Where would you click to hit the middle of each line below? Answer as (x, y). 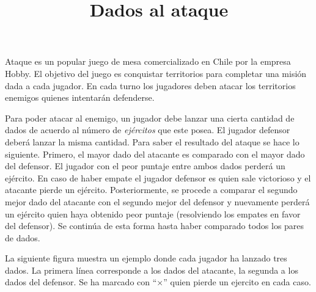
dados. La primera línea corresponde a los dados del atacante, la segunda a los (152, 270)
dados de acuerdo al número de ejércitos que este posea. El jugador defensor (148, 130)
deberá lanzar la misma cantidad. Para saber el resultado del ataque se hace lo (152, 141)
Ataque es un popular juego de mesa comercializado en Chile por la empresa (148, 61)
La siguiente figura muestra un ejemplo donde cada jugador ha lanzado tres (146, 258)
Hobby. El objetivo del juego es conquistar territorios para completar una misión (156, 73)
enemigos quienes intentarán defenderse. (80, 97)
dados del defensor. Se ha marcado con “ (81, 282)
